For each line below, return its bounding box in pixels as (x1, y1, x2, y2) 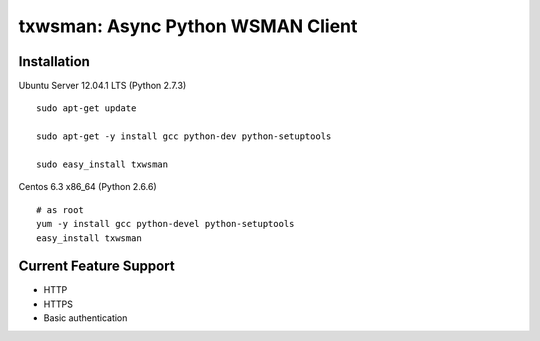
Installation (18, 53, 90, 70)
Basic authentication (43, 312, 128, 324)
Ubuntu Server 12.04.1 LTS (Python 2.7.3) (18, 80, 187, 92)
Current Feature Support (18, 258, 175, 275)
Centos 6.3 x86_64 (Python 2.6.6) (18, 181, 157, 193)
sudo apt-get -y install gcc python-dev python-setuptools (36, 131, 332, 142)
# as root (36, 204, 84, 215)
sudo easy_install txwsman (36, 159, 169, 170)
